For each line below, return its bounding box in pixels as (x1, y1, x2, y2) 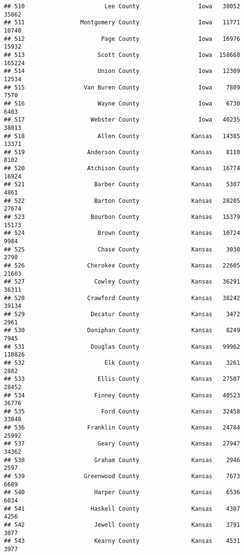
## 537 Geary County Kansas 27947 (4, 440, 240, 448)
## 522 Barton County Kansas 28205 (4, 197, 240, 204)
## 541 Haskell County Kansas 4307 (4, 505, 240, 512)
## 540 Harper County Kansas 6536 (4, 489, 240, 496)
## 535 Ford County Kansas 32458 (4, 408, 240, 415)
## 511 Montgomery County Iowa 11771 (4, 19, 240, 26)
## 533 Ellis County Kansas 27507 (4, 376, 240, 383)
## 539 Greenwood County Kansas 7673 (4, 473, 240, 480)
